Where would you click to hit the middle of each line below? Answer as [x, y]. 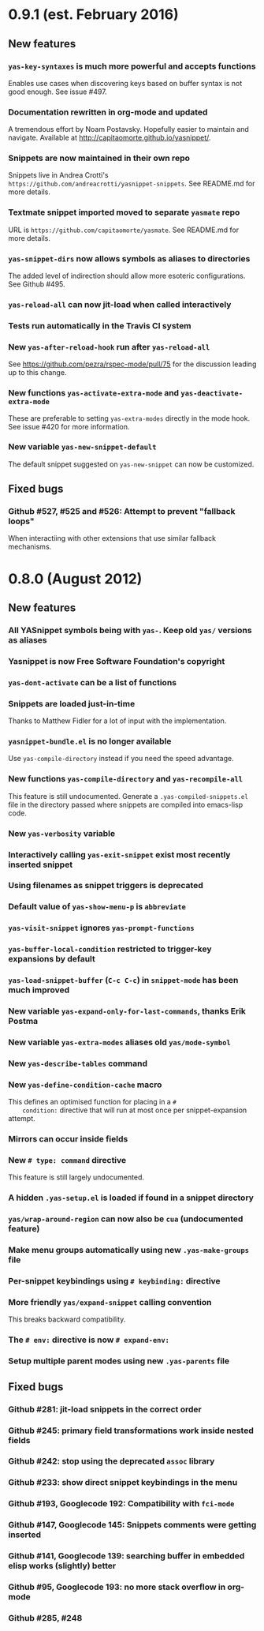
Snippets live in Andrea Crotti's [58, 175]
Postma [23, 1022]
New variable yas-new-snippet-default [82, 447]
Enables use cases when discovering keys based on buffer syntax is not [125, 83]
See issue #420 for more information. [69, 426]
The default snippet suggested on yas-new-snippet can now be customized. [131, 464]
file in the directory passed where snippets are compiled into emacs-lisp [126, 804]
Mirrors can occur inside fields [68, 1139]
